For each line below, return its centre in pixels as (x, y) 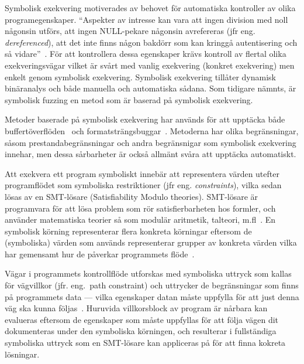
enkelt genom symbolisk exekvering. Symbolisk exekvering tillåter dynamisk (140, 76)
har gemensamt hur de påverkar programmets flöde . (100, 254)
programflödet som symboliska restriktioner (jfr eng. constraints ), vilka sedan (143, 185)
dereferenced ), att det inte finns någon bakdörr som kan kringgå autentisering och (151, 42)
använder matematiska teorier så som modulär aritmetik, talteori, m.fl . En (140, 220)
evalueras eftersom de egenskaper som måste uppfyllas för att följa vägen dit (142, 319)
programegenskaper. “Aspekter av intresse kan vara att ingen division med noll (146, 19)
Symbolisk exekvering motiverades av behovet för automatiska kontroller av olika (150, 8)
